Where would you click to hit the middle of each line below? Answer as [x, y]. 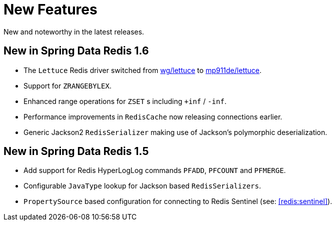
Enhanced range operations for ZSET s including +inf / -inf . [125, 101]
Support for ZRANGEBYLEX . [67, 85]
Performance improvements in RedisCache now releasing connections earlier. [153, 116]
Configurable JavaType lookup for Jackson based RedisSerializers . [142, 186]
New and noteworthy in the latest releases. [74, 31]
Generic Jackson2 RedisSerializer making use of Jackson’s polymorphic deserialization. [175, 132]
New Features [50, 9]
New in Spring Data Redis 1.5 [76, 151]
